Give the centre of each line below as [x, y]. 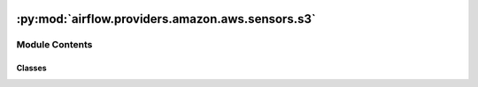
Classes [32, 68]
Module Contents [54, 45]
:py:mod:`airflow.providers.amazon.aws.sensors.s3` [166, 19]
